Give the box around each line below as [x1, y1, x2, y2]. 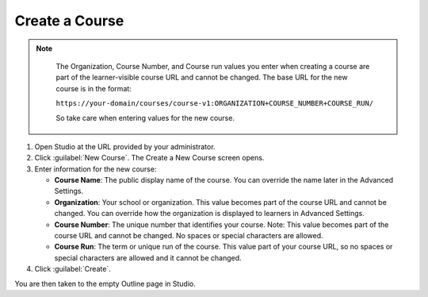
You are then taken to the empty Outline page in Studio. [14, 279, 196, 288]
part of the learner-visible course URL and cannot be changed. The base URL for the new [55, 72, 348, 83]
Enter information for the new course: [34, 164, 157, 174]
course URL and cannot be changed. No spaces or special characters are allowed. [54, 231, 324, 241]
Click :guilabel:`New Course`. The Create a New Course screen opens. [34, 153, 265, 163]
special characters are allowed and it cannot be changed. [54, 253, 242, 262]
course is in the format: [55, 83, 132, 93]
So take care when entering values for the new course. [55, 113, 235, 122]
